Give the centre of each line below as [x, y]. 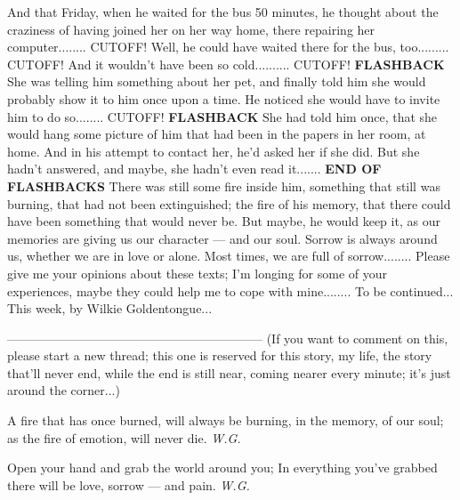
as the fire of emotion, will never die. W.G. [124, 437]
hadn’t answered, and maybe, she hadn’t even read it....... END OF [194, 169]
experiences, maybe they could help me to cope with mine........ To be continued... [230, 290]
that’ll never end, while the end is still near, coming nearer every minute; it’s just [229, 372]
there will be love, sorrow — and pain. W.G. [129, 484]
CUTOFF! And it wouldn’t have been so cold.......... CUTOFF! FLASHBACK [226, 64]
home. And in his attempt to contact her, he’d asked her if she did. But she [214, 151]
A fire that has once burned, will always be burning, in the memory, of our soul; [226, 420]
